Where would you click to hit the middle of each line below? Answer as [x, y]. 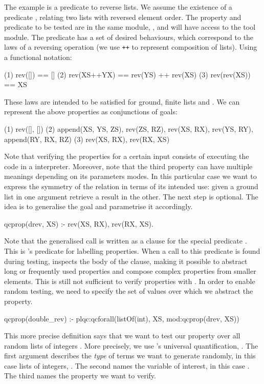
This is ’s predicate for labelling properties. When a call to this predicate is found [132, 250]
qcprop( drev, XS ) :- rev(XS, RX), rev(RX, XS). [79, 223]
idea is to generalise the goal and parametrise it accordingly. [98, 206]
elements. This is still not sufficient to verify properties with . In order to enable [130, 281]
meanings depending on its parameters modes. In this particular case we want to [130, 176]
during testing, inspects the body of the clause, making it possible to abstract [126, 261]
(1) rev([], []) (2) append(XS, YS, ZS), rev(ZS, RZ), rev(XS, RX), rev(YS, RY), [129, 129]
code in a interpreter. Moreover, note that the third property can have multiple [128, 166]
